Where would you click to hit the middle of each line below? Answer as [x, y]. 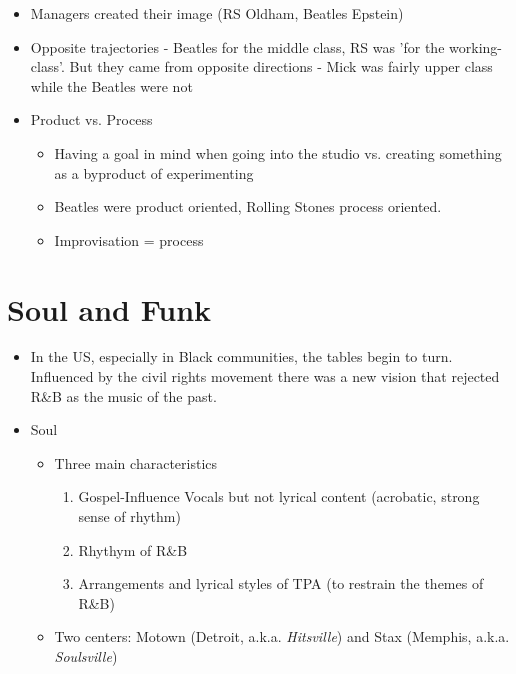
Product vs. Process [91, 119]
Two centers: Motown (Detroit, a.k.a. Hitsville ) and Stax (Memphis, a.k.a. [282, 636]
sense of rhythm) [129, 516]
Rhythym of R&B [133, 549]
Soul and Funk [109, 308]
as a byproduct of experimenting [154, 172]
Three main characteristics [136, 462]
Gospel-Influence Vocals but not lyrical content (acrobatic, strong [279, 496]
